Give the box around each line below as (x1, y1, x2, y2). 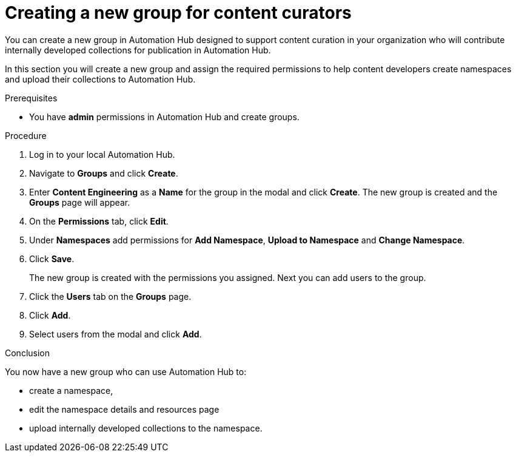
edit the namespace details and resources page (29, 404, 219, 415)
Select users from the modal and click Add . (29, 328, 202, 339)
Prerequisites (5, 92, 58, 103)
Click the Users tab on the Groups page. (29, 291, 192, 302)
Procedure (5, 130, 47, 141)
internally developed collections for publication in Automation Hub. (5, 44, 271, 55)
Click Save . (29, 253, 75, 264)
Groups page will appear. (29, 197, 130, 208)
